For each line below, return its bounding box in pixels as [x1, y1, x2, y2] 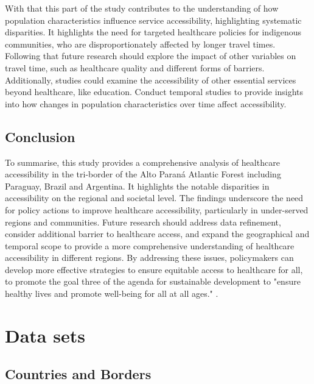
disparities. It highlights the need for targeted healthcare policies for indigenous [5, 26, 302, 38]
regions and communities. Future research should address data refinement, [5, 215, 281, 228]
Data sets [5, 322, 85, 347]
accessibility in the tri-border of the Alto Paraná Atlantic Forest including [5, 168, 281, 180]
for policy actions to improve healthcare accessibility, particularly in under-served [5, 203, 309, 216]
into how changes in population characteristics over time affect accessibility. [5, 97, 287, 110]
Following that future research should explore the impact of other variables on [5, 49, 296, 62]
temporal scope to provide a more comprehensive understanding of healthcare [5, 239, 295, 252]
